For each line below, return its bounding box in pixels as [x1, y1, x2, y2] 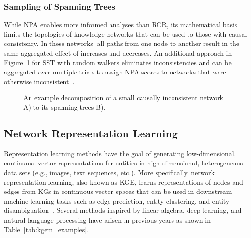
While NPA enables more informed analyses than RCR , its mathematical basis [4, 19, 237, 30]
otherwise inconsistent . [4, 76, 75, 86]
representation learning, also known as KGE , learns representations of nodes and [4, 177, 243, 187]
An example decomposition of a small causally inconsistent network [23, 92, 224, 103]
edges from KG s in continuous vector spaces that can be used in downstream [4, 186, 232, 196]
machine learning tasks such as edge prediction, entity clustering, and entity [4, 195, 230, 206]
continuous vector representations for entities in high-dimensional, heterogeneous [4, 158, 243, 168]
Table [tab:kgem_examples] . [4, 224, 89, 234]
